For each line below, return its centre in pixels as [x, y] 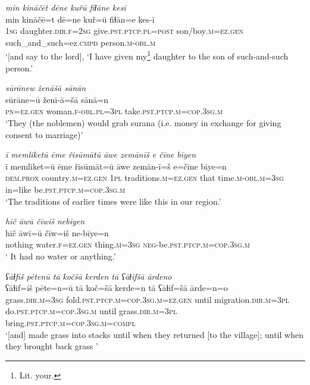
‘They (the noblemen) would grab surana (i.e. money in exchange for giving [143, 123]
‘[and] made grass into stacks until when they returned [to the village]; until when [154, 334]
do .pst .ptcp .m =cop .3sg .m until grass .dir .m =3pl [91, 311]
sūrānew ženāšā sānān [46, 88]
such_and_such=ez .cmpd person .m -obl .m [81, 42]
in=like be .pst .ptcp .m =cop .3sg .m [65, 189]
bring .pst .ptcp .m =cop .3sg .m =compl [71, 322]
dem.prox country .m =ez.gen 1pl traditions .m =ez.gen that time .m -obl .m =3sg [145, 178]
